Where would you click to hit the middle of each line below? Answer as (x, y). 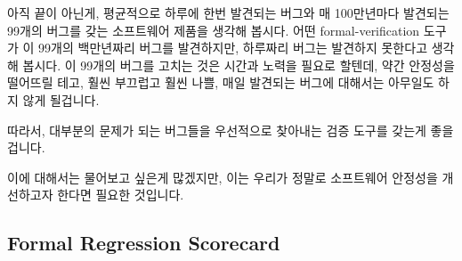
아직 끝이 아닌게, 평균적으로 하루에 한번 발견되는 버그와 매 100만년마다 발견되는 (228, 12)
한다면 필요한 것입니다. (121, 195)
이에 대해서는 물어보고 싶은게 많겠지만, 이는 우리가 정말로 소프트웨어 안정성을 (223, 177)
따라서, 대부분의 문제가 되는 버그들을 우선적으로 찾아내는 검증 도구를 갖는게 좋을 (231, 130)
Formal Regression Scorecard (144, 243)
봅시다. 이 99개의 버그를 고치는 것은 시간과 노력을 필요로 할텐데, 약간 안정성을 (239, 65)
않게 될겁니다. (61, 99)
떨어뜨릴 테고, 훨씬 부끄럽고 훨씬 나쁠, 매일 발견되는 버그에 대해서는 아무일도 (221, 82)
